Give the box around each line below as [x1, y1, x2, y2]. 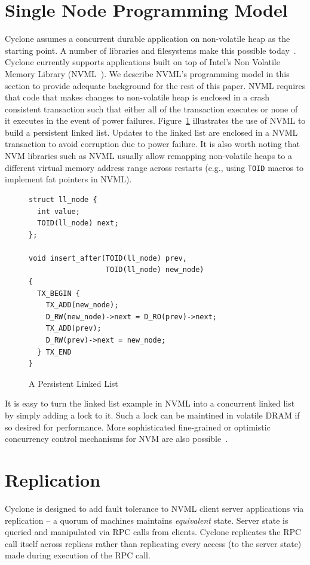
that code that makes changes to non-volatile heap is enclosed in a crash [5, 91, 269, 103]
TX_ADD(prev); [45, 324, 102, 333]
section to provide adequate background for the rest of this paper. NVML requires [5, 79, 306, 91]
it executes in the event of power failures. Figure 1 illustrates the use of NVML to [5, 114, 306, 127]
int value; [37, 207, 80, 216]
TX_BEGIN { [37, 289, 80, 298]
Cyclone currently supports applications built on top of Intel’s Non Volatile [5, 56, 280, 68]
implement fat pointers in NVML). [5, 173, 132, 185]
